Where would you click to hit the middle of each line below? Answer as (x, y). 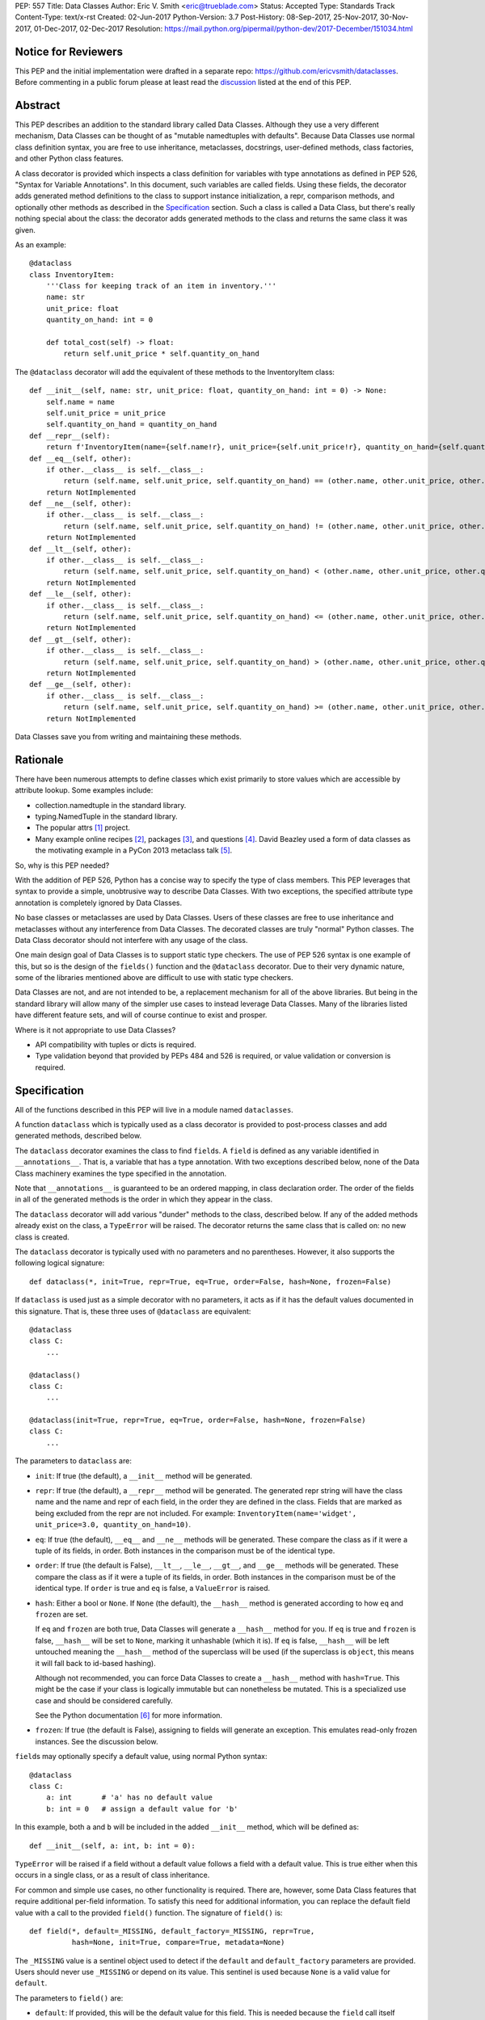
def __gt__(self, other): (81, 639)
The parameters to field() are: (69, 1998)
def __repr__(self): (70, 436)
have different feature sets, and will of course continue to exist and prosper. (141, 1015)
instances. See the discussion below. (97, 1741)
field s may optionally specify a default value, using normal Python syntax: (141, 1757)
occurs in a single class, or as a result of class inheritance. (112, 1875)
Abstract (38, 105)
